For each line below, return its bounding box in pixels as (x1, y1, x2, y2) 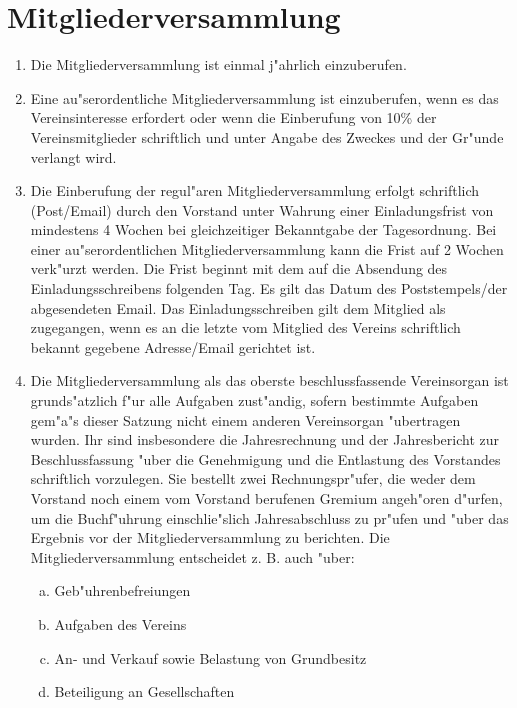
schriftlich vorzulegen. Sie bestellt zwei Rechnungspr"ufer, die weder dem (30, 468, 476, 489)
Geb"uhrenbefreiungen (54, 580, 191, 601)
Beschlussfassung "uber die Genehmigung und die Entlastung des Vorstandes (30, 448, 501, 469)
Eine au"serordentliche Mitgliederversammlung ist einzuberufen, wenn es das (30, 87, 499, 108)
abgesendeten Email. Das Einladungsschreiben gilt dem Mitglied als (30, 297, 446, 318)
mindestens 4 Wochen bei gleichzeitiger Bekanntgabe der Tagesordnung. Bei (30, 219, 497, 240)
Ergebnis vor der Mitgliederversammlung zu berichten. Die (30, 527, 390, 548)
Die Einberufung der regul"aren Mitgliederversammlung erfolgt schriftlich (30, 180, 480, 201)
